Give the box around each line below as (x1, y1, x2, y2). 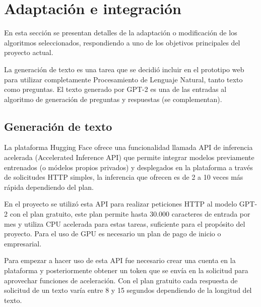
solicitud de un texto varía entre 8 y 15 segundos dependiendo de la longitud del (4, 285, 252, 295)
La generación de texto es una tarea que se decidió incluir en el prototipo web (4, 64, 244, 74)
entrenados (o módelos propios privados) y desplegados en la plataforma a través (4, 162, 253, 172)
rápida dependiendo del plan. (4, 181, 94, 192)
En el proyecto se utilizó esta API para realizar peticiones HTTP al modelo (4, 198, 237, 209)
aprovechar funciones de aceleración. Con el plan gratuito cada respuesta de (4, 275, 238, 285)
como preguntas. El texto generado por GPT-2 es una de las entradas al (4, 84, 227, 94)
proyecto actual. (4, 47, 53, 58)
